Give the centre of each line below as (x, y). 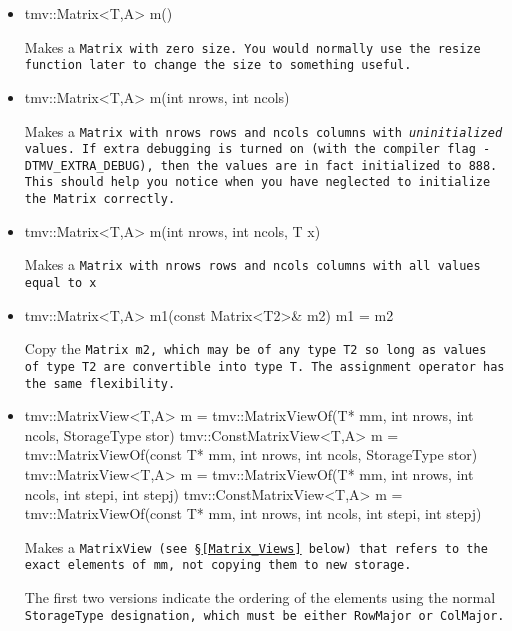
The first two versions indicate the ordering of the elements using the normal (260, 597)
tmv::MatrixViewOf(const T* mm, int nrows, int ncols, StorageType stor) (251, 454)
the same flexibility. (100, 383)
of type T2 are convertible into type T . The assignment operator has (264, 366)
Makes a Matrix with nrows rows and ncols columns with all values (252, 264)
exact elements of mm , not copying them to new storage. (218, 565)
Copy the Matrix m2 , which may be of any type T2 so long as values (255, 348)
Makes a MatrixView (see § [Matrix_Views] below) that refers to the (256, 546)
